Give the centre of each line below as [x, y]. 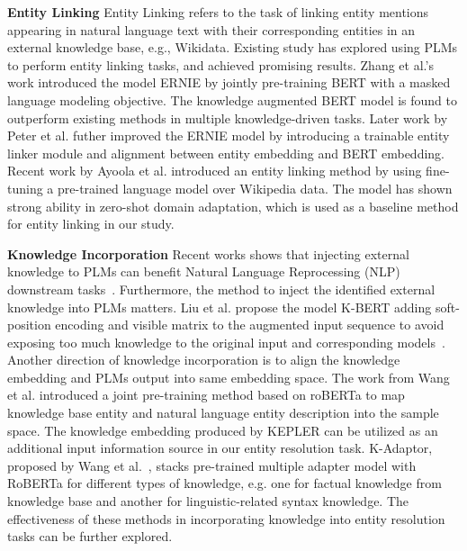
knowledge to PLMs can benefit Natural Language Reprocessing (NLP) [204, 271]
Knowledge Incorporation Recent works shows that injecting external [208, 253]
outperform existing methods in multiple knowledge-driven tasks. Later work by [228, 117]
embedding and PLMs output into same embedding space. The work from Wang [229, 377]
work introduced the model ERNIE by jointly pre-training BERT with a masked [229, 82]
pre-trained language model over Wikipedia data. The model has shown [255, 188]
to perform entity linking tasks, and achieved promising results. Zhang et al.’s [220, 64]
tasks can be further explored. [90, 536]
